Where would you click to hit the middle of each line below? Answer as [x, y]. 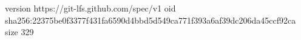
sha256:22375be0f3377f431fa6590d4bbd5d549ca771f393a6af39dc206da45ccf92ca [150, 20]
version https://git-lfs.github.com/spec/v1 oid [90, 8]
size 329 [19, 32]
